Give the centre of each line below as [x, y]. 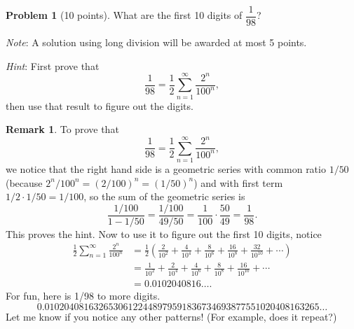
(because [24, 182]
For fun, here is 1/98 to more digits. [83, 296]
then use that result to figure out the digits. [100, 105]
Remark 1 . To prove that [62, 129]
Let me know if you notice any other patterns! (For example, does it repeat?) [171, 316]
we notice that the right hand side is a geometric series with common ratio [166, 169]
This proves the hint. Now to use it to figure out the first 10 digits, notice [164, 233]
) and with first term [238, 182]
